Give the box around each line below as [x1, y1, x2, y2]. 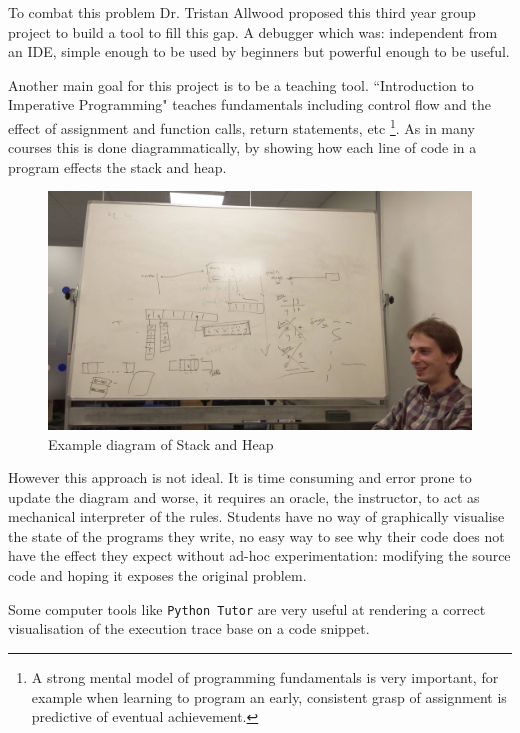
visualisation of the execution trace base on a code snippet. [8, 618, 370, 639]
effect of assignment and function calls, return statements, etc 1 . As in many [8, 114, 475, 138]
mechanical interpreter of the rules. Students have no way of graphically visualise [8, 506, 505, 527]
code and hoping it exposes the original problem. [8, 565, 307, 586]
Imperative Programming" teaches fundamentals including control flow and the [8, 94, 491, 115]
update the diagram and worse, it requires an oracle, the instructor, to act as [8, 486, 480, 507]
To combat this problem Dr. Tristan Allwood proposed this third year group [8, 2, 476, 22]
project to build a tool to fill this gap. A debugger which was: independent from [8, 21, 498, 42]
